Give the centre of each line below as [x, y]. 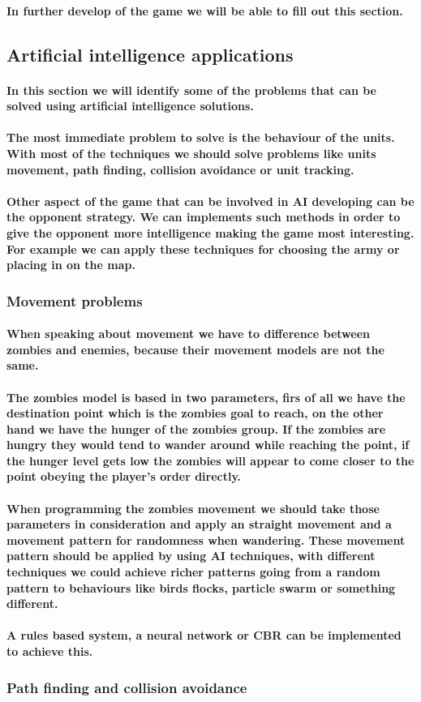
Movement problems [75, 300]
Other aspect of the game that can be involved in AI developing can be [210, 201]
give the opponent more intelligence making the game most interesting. [210, 232]
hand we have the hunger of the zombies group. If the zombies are [196, 428]
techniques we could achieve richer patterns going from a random [193, 572]
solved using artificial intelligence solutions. [130, 106]
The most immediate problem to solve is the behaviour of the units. [201, 137]
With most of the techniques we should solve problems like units [191, 153]
